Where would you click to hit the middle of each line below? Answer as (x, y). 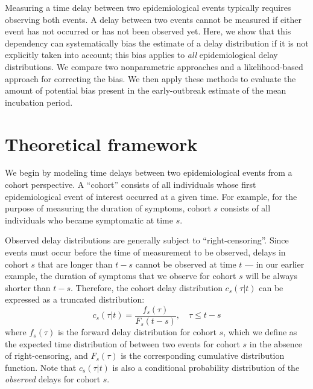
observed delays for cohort (53, 379)
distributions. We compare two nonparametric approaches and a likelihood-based (154, 66)
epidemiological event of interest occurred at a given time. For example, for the (151, 196)
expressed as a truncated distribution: (75, 299)
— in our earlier (275, 264)
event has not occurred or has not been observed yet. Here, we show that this (148, 31)
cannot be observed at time (186, 264)
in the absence (276, 343)
